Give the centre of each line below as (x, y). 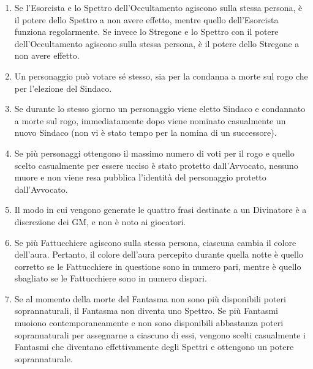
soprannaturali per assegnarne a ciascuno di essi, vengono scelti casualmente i (160, 334)
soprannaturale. (43, 358)
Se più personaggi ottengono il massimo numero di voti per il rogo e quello (154, 153)
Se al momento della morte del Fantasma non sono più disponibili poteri (150, 298)
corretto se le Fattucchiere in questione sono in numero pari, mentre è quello (158, 266)
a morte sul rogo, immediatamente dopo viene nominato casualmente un (150, 120)
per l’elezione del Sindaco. (63, 88)
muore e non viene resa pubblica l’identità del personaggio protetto (140, 177)
